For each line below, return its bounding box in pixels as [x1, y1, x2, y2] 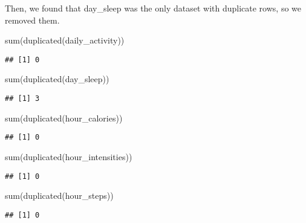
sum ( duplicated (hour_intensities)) [5, 150, 132, 163]
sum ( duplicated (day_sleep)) [5, 73, 109, 85]
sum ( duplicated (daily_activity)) [5, 34, 125, 47]
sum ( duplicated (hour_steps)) [5, 189, 114, 202]
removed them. [5, 13, 60, 26]
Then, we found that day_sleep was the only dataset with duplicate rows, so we [5, 2, 301, 14]
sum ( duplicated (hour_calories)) [5, 111, 123, 124]
